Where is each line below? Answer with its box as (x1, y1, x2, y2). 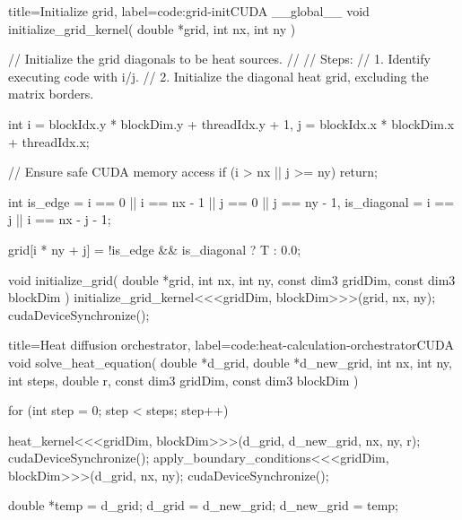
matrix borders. (8, 84, 94, 103)
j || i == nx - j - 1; (8, 210, 111, 229)
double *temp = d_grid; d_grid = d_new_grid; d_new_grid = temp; (8, 496, 398, 515)
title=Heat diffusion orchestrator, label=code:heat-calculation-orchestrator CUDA (8, 335, 454, 354)
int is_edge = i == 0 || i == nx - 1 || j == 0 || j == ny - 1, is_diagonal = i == (8, 192, 455, 211)
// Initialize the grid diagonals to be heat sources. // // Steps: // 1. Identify (8, 49, 431, 68)
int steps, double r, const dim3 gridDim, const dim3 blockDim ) (8, 370, 359, 389)
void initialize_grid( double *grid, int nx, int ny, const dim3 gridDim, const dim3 (8, 270, 456, 289)
